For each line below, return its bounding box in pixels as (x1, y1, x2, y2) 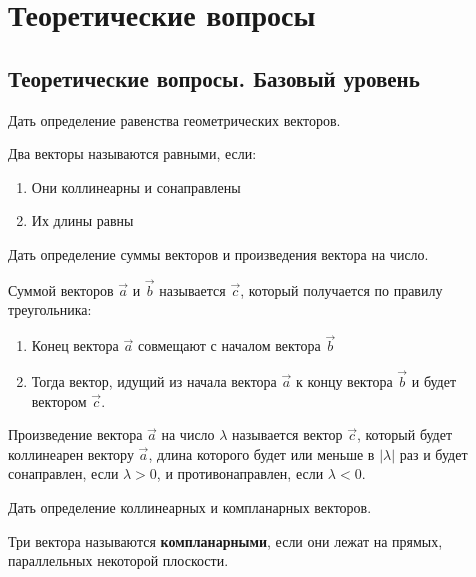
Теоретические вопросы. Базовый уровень (8, 62, 420, 93)
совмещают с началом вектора (137, 335, 321, 356)
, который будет (356, 424, 453, 445)
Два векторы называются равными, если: (8, 143, 257, 164)
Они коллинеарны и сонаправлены (31, 176, 241, 197)
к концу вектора (295, 370, 393, 391)
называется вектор (232, 424, 343, 445)
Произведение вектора (8, 424, 143, 445)
